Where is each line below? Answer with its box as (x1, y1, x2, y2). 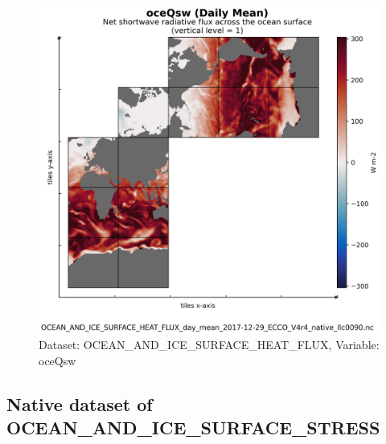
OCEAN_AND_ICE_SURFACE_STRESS (6, 415, 380, 440)
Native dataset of (6, 391, 153, 416)
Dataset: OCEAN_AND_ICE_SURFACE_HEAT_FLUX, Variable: (39, 336, 380, 353)
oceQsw (39, 351, 76, 368)
